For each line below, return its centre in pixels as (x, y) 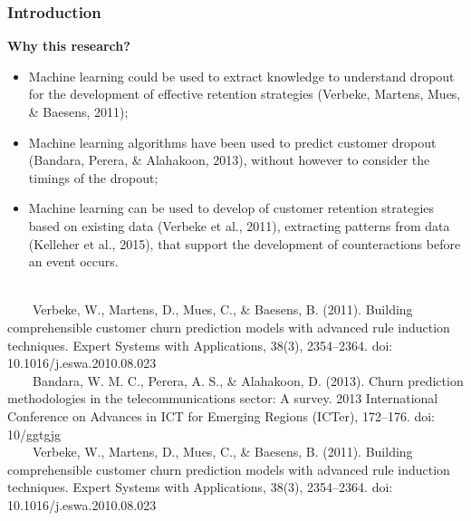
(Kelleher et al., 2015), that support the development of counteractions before (245, 243)
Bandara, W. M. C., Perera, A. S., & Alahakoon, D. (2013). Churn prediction (248, 380)
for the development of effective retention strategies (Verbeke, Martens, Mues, (245, 94)
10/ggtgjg (34, 434)
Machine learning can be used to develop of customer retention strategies (231, 208)
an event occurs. (73, 261)
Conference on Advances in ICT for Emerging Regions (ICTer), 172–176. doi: (221, 415)
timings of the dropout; (93, 177)
